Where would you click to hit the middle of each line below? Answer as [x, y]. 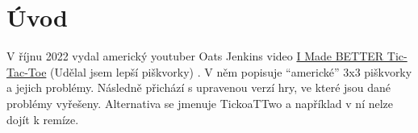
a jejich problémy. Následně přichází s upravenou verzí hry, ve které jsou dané [199, 87]
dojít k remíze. [43, 119]
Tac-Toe [27, 71]
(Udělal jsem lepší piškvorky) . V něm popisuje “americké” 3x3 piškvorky [231, 71]
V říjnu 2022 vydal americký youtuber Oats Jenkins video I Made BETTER [195, 56]
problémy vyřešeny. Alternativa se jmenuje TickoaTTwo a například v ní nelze [200, 103]
